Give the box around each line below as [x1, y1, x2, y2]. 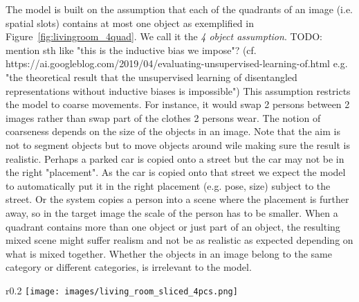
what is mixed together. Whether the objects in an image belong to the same [6, 246, 332, 260]
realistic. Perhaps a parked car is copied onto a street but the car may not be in [6, 151, 344, 166]
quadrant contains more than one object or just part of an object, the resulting [6, 219, 340, 233]
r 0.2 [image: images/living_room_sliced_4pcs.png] [6, 283, 238, 297]
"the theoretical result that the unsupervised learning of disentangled [6, 69, 297, 84]
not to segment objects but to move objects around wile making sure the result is [6, 137, 350, 152]
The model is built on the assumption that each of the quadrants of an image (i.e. [6, 2, 353, 16]
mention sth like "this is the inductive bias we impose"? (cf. [6, 42, 257, 57]
